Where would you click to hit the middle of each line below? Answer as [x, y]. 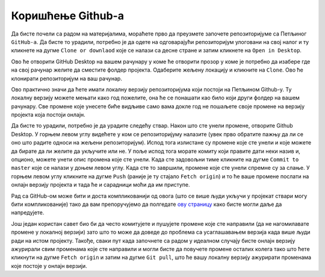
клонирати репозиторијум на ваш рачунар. [67, 78]
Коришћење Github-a [68, 16]
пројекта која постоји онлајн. [48, 115]
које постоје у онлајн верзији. [49, 266]
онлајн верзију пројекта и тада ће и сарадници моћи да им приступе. [101, 185]
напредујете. [28, 213]
